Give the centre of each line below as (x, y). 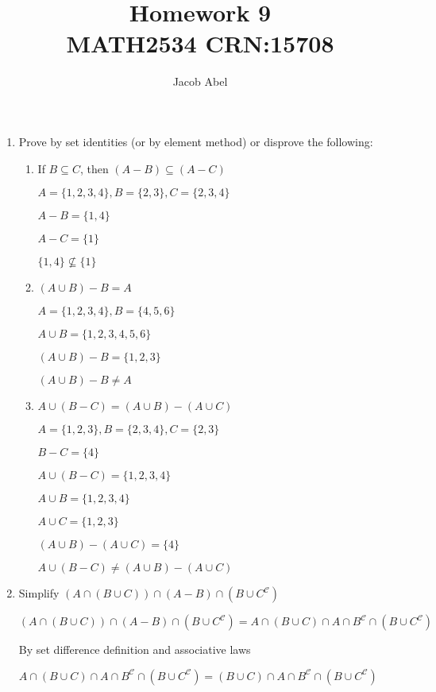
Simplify (39, 593)
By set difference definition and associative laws (135, 649)
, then (94, 168)
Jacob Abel (200, 81)
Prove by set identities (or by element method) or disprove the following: (196, 141)
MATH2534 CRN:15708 (200, 43)
